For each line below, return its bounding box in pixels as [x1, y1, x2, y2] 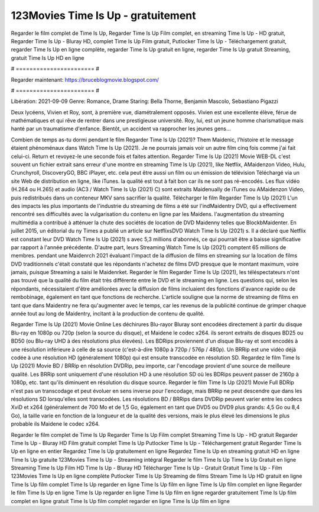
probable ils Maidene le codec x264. [11, 420, 100, 427]
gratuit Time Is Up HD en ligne [11, 54, 84, 62]
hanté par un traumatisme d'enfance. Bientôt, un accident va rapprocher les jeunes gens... [11, 125, 231, 133]
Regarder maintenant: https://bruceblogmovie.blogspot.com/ [11, 76, 159, 83]
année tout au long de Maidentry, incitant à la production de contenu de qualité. [11, 310, 205, 317]
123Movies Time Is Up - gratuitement [11, 9, 196, 22]
